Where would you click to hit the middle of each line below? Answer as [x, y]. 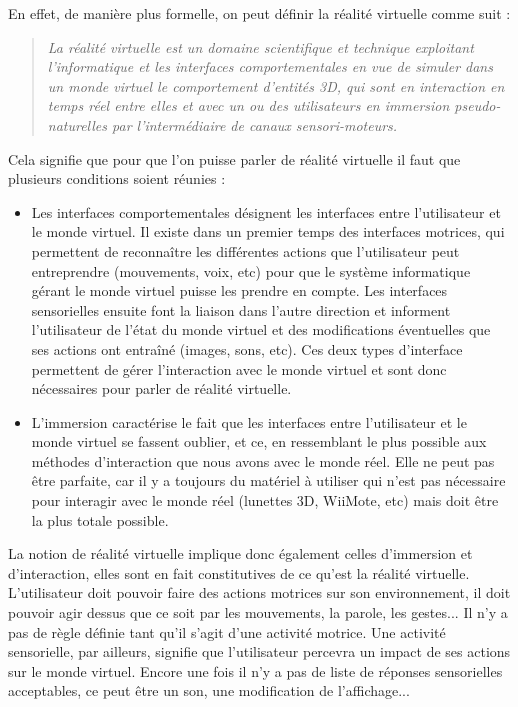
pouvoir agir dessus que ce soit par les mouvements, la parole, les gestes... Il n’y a [258, 612]
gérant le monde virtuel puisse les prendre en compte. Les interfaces [239, 290]
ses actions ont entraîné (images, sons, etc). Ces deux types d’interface [247, 348]
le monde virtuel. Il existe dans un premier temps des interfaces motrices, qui [268, 231]
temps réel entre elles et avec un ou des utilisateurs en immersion [248, 105]
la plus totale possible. [100, 519]
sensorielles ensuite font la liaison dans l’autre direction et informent [241, 309]
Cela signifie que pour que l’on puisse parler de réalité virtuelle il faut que [234, 158]
